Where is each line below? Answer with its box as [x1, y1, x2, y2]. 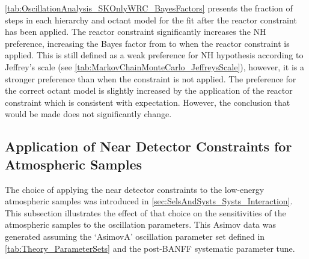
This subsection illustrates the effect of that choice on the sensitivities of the [5, 206, 286, 219]
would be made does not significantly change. [5, 108, 172, 120]
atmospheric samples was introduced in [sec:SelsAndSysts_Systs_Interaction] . [5, 195, 293, 207]
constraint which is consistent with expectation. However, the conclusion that [5, 96, 290, 108]
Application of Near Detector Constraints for [5, 137, 292, 156]
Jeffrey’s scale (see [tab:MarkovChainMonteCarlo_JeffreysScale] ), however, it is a [5, 60, 304, 73]
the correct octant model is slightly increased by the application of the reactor [5, 84, 293, 97]
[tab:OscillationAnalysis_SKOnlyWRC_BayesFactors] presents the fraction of [5, 2, 293, 14]
